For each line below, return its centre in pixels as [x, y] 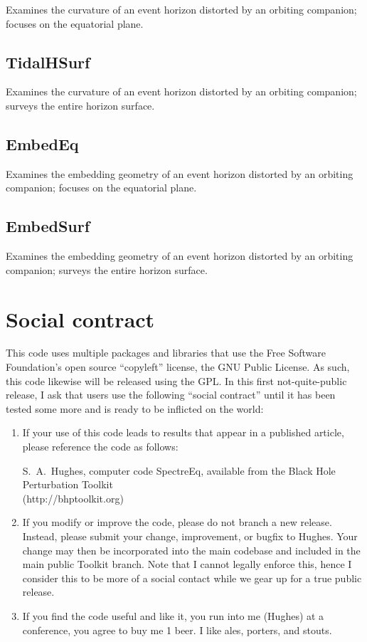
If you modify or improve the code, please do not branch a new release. [177, 522]
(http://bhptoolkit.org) [73, 498]
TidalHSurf [48, 62]
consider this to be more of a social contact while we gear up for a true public [192, 578]
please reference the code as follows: [100, 447]
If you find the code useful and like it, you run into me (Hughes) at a [173, 615]
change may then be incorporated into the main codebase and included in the [191, 550]
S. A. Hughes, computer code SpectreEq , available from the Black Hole [179, 470]
